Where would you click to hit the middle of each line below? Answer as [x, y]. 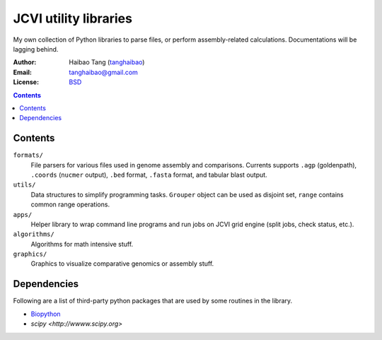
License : [26, 82]
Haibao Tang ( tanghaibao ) [107, 62]
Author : [25, 62]
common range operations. [70, 204]
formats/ [28, 155]
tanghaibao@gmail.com [103, 72]
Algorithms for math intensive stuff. [82, 244]
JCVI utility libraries [73, 18]
